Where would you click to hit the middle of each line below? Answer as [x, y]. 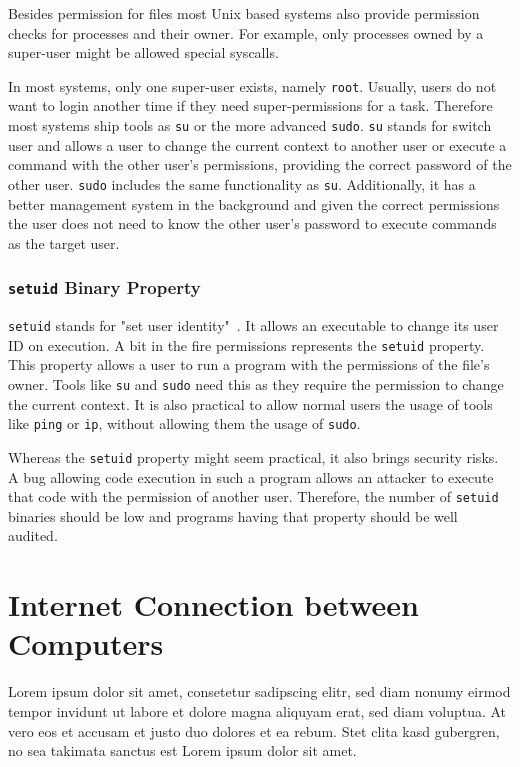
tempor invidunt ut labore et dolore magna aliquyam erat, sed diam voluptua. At [257, 710]
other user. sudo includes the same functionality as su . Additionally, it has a [242, 183]
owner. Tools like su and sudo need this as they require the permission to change [256, 384]
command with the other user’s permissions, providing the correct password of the [260, 164]
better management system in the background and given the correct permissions [254, 203]
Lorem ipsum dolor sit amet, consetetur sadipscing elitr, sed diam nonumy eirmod [259, 691]
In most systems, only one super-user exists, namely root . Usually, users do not [252, 85]
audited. [33, 535]
